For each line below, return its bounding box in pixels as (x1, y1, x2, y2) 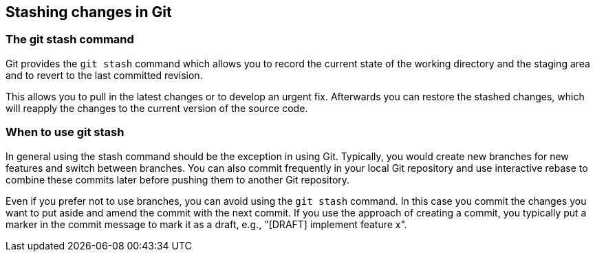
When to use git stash (6, 125, 125, 139)
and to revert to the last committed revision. (6, 69, 203, 81)
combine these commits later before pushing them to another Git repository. (6, 173, 350, 186)
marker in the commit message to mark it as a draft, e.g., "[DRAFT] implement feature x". (6, 218, 407, 230)
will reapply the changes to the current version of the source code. (6, 102, 308, 114)
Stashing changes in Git (6, 3, 172, 21)
